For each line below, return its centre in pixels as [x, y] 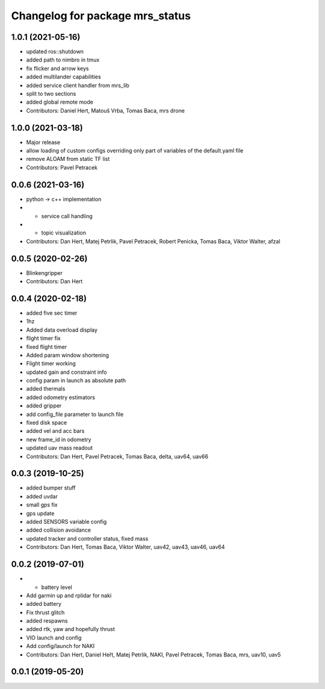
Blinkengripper [44, 273]
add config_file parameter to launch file [75, 414]
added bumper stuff [51, 488]
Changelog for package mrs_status [101, 16]
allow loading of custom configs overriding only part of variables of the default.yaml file [135, 151]
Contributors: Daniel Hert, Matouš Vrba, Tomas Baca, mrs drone [106, 110]
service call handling [67, 216]
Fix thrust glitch [45, 612]
